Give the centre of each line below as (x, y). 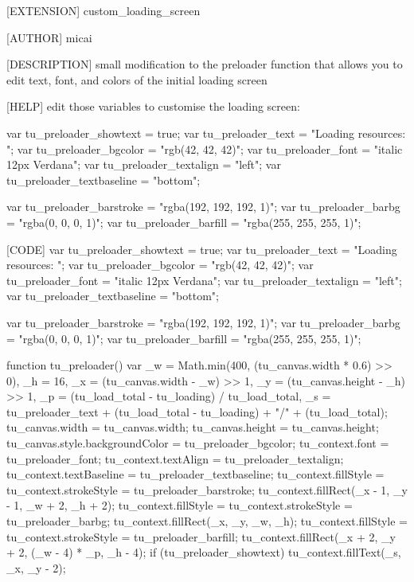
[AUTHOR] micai (49, 37)
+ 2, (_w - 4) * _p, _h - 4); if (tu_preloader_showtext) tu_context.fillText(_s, (204, 552)
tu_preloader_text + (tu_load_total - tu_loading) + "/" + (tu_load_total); (197, 411)
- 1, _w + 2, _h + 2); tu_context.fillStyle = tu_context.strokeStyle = (180, 505)
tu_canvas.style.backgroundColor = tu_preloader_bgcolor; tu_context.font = (198, 443)
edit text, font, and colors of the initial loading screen (137, 79)
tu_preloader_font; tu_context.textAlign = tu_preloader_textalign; (175, 458)
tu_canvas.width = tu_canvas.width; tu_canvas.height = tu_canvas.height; (193, 427)
